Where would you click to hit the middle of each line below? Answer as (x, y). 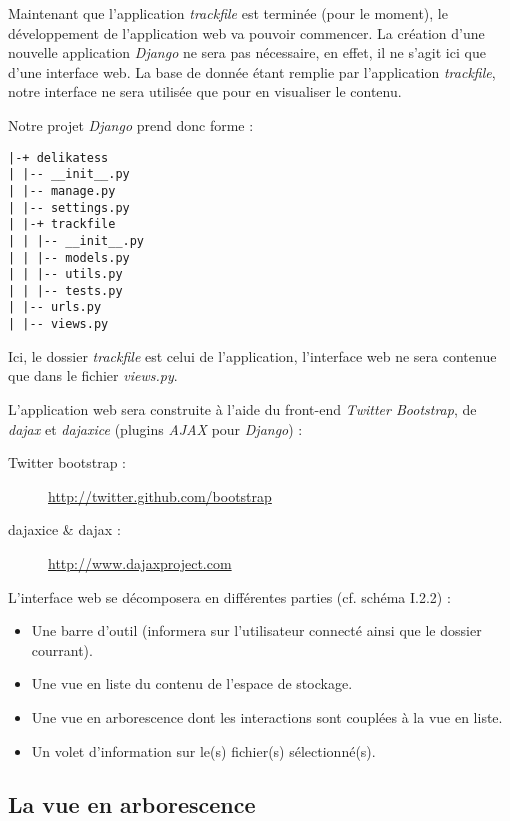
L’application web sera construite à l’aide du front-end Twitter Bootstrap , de (242, 408)
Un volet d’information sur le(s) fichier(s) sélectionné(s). (203, 750)
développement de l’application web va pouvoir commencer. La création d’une (246, 32)
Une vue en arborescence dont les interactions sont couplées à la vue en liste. (267, 716)
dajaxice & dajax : (64, 529)
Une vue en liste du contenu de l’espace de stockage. (192, 683)
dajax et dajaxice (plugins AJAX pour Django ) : (155, 428)
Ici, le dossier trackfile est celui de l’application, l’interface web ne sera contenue (252, 355)
